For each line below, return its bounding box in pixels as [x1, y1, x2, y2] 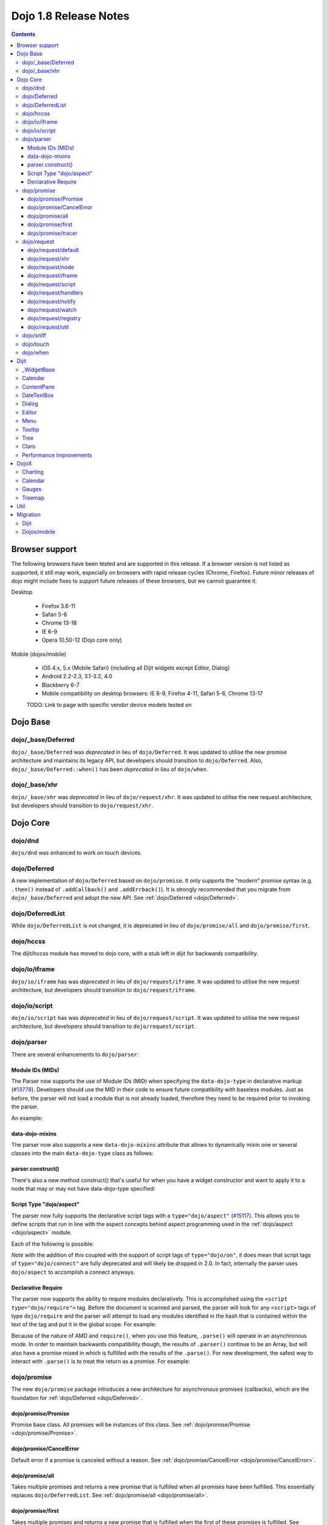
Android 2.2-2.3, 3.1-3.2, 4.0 [41, 673, 113, 680]
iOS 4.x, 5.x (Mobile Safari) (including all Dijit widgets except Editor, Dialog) [41, 664, 230, 672]
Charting [22, 468, 44, 476]
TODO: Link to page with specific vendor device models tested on [26, 701, 192, 708]
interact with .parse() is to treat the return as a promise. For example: [11, 1357, 190, 1365]
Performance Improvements [22, 451, 93, 459]
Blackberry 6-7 [41, 681, 80, 689]
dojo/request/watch [27, 306, 77, 314]
